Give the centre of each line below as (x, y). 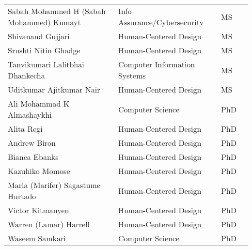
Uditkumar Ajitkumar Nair (54, 89)
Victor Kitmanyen (39, 210)
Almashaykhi (30, 115)
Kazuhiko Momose (39, 171)
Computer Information (157, 64)
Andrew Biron (32, 143)
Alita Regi (25, 129)
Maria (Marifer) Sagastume (54, 185)
